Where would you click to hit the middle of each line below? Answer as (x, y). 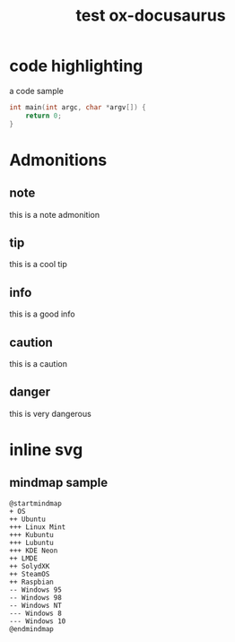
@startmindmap (36, 503)
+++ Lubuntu (31, 542)
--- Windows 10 (38, 621)
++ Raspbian (31, 582)
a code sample (37, 91)
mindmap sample (59, 483)
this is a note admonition (55, 214)
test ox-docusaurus (151, 16)
